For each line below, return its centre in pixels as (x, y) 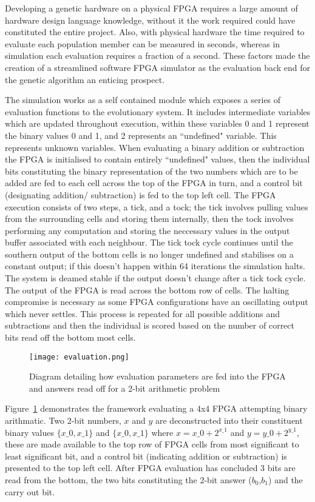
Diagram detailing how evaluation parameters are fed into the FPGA (157, 376)
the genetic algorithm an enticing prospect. (85, 79)
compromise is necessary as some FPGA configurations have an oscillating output (157, 302)
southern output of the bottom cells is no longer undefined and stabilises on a (149, 254)
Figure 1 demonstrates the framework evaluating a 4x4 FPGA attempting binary (156, 408)
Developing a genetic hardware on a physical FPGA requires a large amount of (151, 8)
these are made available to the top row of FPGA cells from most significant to (152, 444)
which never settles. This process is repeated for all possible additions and (143, 313)
